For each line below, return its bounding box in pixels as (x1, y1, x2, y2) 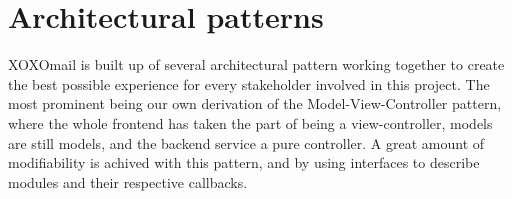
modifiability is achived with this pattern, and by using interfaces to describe (8, 152, 480, 173)
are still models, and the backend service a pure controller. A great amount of (8, 132, 485, 153)
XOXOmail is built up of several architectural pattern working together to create (8, 54, 505, 75)
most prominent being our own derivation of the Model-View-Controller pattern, (8, 93, 502, 114)
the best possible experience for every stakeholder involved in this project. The (8, 73, 490, 94)
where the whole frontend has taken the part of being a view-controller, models (8, 112, 493, 133)
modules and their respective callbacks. (8, 171, 248, 192)
